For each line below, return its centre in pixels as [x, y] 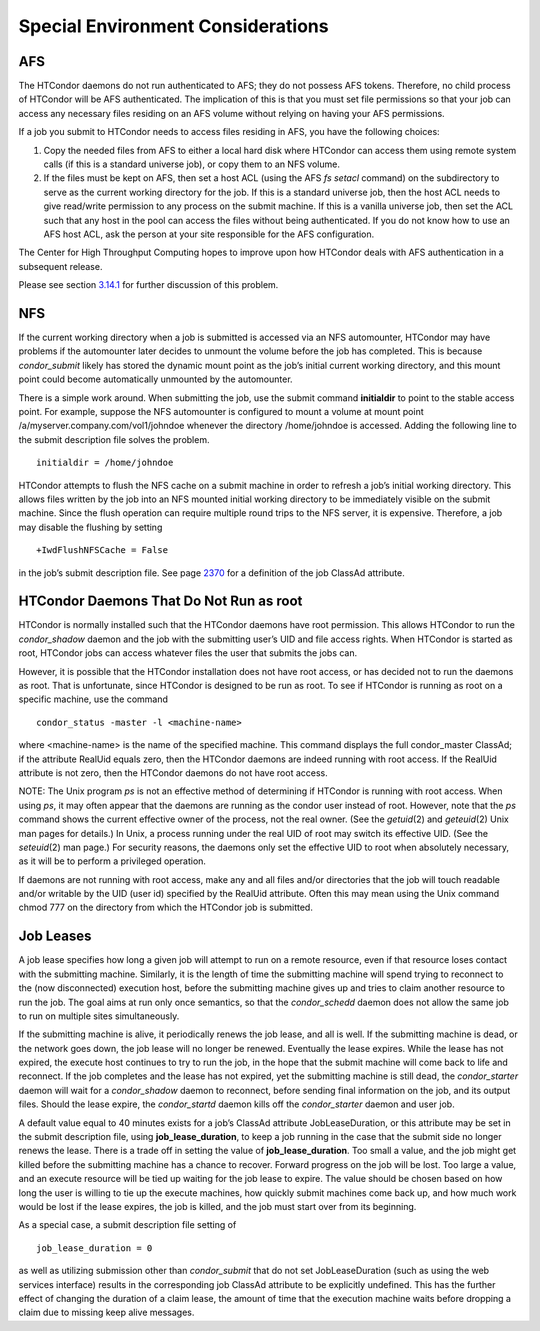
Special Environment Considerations [173, 26]
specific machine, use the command [93, 699]
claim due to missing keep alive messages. [106, 1312]
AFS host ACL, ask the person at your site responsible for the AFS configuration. [209, 234]
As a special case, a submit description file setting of [127, 1225]
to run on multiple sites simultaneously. [99, 1016]
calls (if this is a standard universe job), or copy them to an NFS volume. [191, 164]
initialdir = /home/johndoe [105, 463]
